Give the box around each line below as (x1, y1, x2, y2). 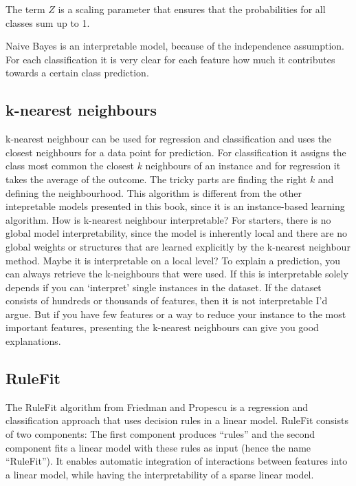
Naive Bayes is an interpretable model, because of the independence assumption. (5, 39, 344, 53)
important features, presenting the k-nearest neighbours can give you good (5, 320, 319, 335)
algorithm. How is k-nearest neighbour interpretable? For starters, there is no (5, 212, 331, 226)
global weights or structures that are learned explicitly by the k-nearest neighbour (5, 239, 351, 253)
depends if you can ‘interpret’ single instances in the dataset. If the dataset (5, 279, 322, 294)
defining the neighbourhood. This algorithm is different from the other (5, 185, 302, 200)
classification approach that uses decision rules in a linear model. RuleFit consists (5, 413, 348, 427)
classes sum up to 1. (5, 15, 90, 30)
